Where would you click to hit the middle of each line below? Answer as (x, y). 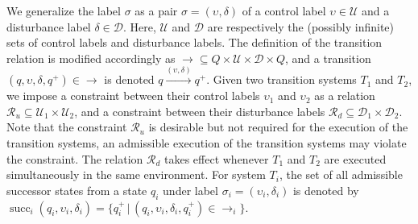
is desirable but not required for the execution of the (278, 127)
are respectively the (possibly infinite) (300, 26)
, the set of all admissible (341, 174)
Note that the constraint (67, 127)
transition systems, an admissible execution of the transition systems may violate (207, 142)
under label (190, 190)
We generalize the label (64, 10)
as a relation (345, 95)
